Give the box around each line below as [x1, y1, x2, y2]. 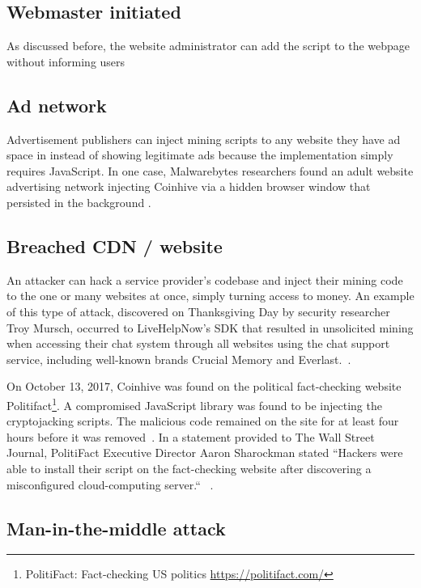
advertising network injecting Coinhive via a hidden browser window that [6, 178, 371, 195]
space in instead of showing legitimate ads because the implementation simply [6, 146, 393, 163]
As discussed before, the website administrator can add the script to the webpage [6, 37, 410, 54]
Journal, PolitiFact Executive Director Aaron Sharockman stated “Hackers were [6, 444, 403, 461]
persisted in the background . [6, 193, 151, 210]
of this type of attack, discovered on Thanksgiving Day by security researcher [6, 302, 390, 319]
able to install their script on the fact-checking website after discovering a [6, 459, 372, 476]
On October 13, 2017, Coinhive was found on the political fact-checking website [6, 378, 402, 395]
